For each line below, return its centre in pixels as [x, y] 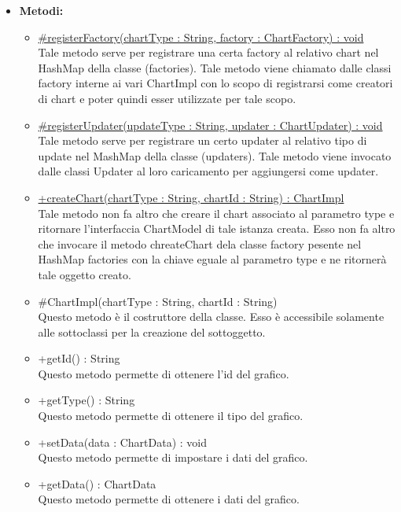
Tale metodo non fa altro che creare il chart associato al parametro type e [216, 213]
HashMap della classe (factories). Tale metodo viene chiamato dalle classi [215, 67]
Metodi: [41, 10]
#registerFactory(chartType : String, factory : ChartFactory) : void [201, 37]
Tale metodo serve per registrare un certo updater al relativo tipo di [202, 140]
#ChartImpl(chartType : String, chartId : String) [158, 301]
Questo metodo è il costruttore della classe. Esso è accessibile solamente [211, 317]
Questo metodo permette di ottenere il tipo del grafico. [171, 416]
